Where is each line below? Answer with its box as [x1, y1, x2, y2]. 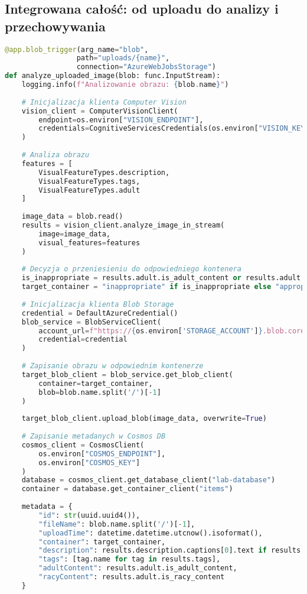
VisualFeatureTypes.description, [38, 168, 170, 177]
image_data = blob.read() [21, 212, 123, 221]
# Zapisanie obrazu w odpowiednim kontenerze [21, 362, 204, 371]
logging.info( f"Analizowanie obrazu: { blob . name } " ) [21, 80, 229, 89]
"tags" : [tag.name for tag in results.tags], [38, 555, 221, 564]
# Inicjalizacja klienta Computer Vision [21, 98, 187, 106]
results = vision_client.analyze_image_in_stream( [21, 221, 225, 230]
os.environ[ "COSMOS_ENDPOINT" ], [38, 449, 166, 458]
